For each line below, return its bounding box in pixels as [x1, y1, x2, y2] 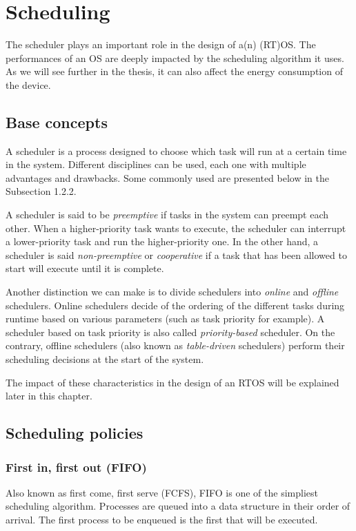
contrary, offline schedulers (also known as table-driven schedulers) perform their [6, 338, 345, 353]
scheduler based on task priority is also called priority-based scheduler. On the [6, 324, 335, 339]
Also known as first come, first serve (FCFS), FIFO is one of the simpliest [6, 485, 318, 499]
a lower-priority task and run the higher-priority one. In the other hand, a [6, 234, 319, 249]
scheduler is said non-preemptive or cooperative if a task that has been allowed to [6, 247, 347, 262]
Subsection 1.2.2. [6, 184, 77, 198]
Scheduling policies [6, 422, 144, 444]
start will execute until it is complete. [6, 261, 164, 275]
